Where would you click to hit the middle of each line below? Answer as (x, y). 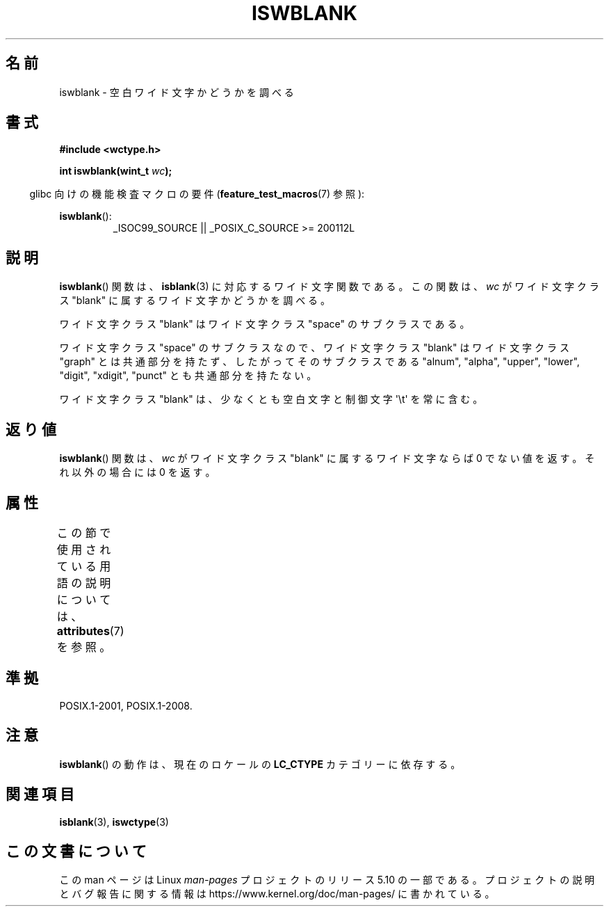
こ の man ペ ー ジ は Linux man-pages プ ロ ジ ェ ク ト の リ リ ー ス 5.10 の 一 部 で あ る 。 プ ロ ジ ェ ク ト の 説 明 (327, 880)
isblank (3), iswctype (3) (114, 822)
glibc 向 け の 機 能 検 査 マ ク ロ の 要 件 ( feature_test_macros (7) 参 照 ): (197, 194)
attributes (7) (90, 631)
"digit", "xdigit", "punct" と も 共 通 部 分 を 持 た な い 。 (188, 376)
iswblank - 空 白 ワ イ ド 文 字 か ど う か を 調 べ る (177, 92)
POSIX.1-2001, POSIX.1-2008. (126, 705)
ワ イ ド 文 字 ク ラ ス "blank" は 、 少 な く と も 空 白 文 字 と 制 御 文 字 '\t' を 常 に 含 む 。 (271, 399)
